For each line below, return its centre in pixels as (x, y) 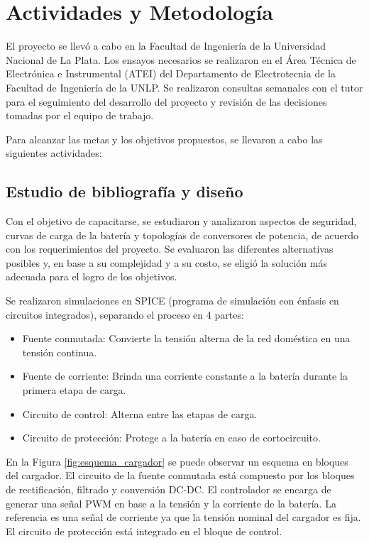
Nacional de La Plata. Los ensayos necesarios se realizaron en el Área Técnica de (181, 59)
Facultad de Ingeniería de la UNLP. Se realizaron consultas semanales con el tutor (184, 87)
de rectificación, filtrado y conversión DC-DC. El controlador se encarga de (169, 489)
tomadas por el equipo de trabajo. (80, 115)
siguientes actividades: (54, 153)
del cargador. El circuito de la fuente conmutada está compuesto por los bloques (180, 475)
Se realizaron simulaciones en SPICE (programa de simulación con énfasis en (172, 301)
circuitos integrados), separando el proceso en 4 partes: (125, 314)
